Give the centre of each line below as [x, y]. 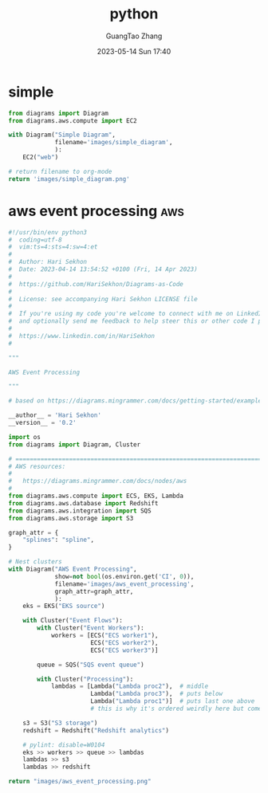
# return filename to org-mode [60, 171]
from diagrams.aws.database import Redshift [83, 503]
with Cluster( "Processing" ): [85, 679]
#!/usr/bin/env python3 [48, 232]
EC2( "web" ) [41, 157]
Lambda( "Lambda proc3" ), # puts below [157, 694]
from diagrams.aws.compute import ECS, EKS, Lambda [96, 496]
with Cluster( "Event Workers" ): [91, 628]
